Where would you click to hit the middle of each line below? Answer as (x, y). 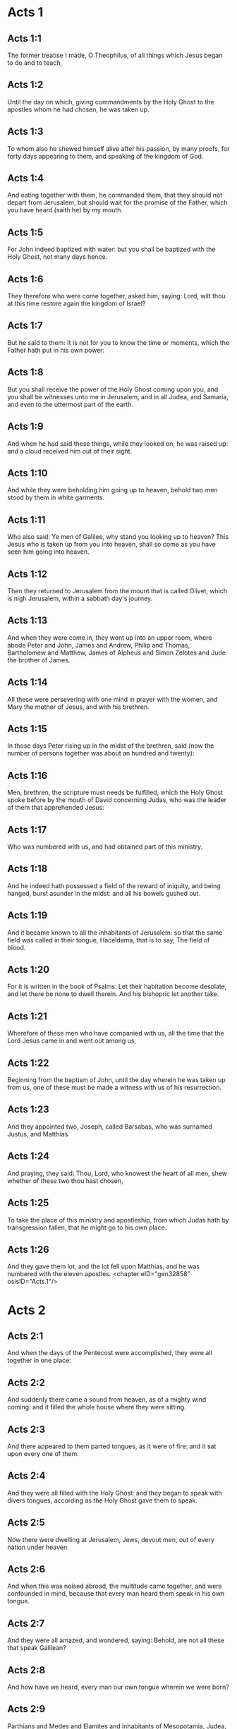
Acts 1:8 (25, 372)
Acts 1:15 (28, 728)
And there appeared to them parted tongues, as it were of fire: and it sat (112, 1446)
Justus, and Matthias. (39, 1134)
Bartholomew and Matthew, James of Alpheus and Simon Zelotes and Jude (117, 653)
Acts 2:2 (26, 1382)
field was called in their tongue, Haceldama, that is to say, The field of (109, 940)
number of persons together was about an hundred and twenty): (101, 753)
